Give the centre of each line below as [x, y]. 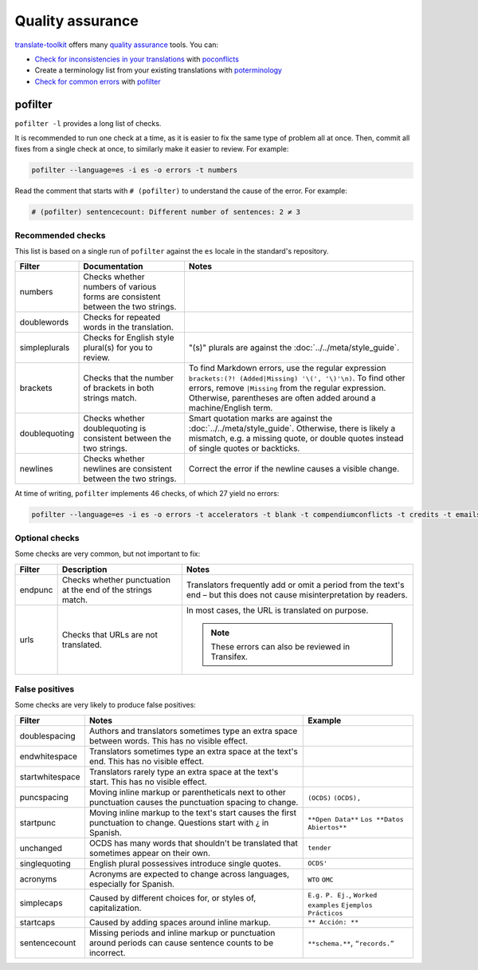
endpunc [36, 589]
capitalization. [115, 908]
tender [320, 848]
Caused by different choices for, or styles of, [172, 898]
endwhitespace [48, 756]
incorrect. [107, 952]
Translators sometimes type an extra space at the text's [194, 751]
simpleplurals [45, 348]
